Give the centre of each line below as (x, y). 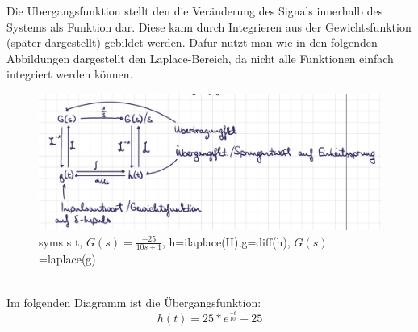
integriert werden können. (70, 74)
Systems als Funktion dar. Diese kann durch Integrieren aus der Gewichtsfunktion (209, 26)
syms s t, (61, 241)
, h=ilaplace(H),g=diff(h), (226, 241)
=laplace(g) (67, 259)
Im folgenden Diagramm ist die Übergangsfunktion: (134, 302)
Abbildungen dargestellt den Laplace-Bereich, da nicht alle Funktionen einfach (200, 58)
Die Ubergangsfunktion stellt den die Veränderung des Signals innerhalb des (195, 11)
